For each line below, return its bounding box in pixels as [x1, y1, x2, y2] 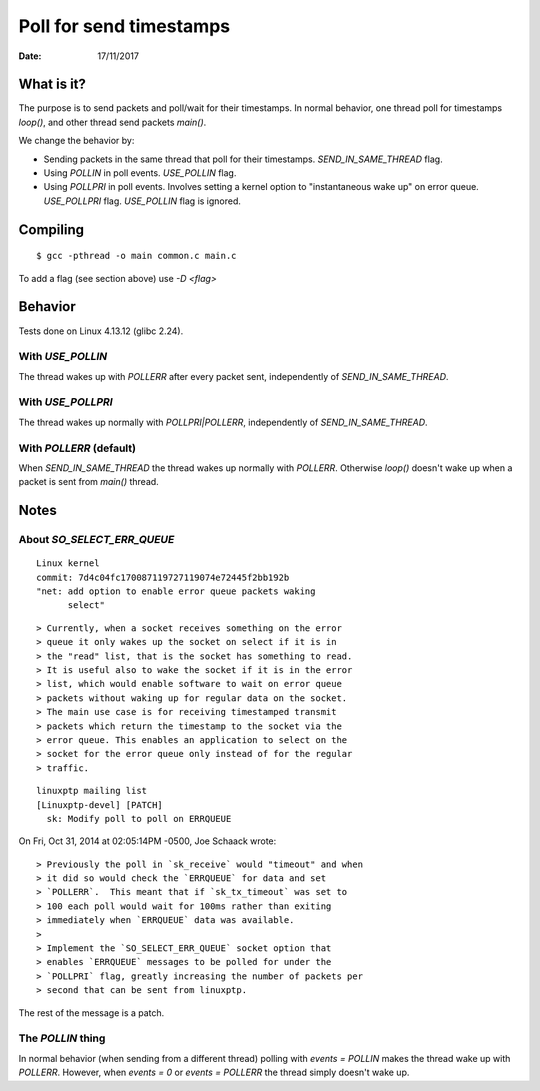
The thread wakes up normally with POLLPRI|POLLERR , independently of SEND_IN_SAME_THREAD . [18, 416, 429, 428]
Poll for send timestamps [18, 15, 230, 37]
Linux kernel [36, 558, 100, 569]
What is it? [18, 76, 87, 93]
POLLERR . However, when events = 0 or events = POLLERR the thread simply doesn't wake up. [18, 1066, 410, 1079]
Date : [18, 50, 42, 62]
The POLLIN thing [18, 1031, 106, 1045]
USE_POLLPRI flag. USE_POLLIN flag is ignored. [43, 195, 242, 207]
